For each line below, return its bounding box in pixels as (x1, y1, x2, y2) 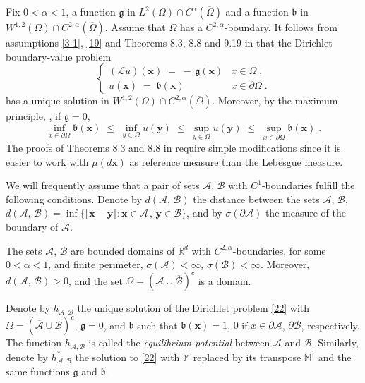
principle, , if (6, 109, 61, 123)
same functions (6, 364, 70, 379)
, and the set (68, 273, 123, 288)
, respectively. (301, 317, 360, 332)
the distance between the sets (193, 191, 320, 206)
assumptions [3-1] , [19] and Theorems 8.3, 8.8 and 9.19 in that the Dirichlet (6, 35, 333, 49)
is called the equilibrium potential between (88, 335, 270, 350)
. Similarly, (311, 335, 359, 350)
